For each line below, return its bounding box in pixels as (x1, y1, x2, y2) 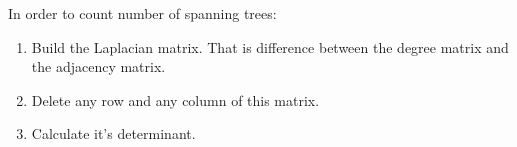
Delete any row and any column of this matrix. (31, 89, 320, 110)
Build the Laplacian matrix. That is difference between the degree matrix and (31, 36, 509, 57)
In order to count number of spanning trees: (8, 3, 277, 23)
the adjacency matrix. (31, 56, 166, 77)
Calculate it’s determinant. (31, 123, 196, 144)
